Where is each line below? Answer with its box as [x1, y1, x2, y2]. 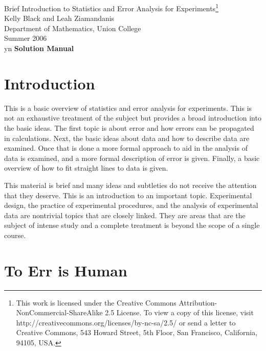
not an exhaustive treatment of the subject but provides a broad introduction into [4, 112, 261, 123]
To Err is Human [4, 260, 127, 280]
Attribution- [179, 297, 217, 308]
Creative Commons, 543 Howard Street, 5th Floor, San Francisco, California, [16, 327, 258, 338]
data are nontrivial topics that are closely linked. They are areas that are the [4, 209, 246, 220]
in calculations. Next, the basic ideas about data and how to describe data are [4, 132, 250, 143]
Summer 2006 [4, 33, 47, 43]
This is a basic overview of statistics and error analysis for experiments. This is [4, 102, 252, 113]
